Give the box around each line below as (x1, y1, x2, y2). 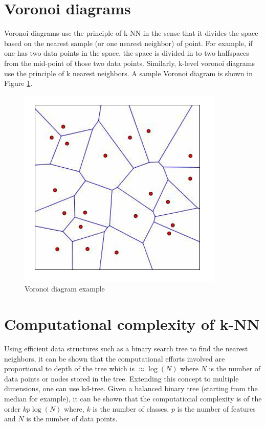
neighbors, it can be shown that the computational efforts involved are (4, 353, 225, 364)
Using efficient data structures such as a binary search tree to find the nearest (4, 343, 248, 353)
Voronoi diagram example (25, 283, 105, 294)
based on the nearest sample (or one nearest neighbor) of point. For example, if (4, 37, 253, 48)
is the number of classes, (93, 403, 169, 414)
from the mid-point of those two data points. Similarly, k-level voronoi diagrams (4, 57, 255, 68)
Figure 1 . (4, 78, 33, 88)
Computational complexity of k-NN (4, 313, 260, 334)
